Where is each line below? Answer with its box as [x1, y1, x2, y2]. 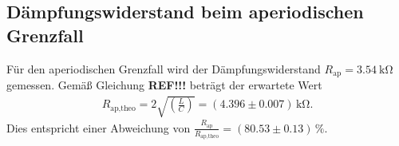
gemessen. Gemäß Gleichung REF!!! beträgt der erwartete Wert [6, 77, 322, 93]
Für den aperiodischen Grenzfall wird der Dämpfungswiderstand [6, 60, 321, 77]
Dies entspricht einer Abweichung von [6, 119, 191, 136]
